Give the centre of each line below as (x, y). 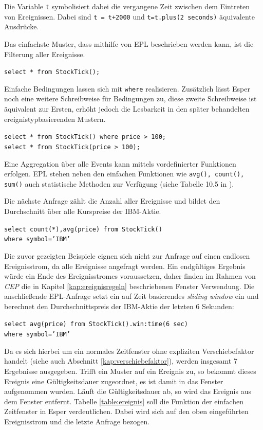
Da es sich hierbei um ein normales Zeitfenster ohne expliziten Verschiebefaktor (129, 351)
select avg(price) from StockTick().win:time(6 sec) (96, 324)
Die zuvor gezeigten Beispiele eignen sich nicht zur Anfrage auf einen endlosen (127, 255)
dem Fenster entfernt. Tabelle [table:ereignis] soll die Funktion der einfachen (124, 401)
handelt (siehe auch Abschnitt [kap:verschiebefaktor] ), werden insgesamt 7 (121, 361)
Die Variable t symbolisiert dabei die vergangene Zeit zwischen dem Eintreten (127, 6)
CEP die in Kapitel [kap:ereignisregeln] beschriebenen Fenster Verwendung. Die (129, 286)
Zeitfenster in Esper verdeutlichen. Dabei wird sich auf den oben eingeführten (126, 411)
